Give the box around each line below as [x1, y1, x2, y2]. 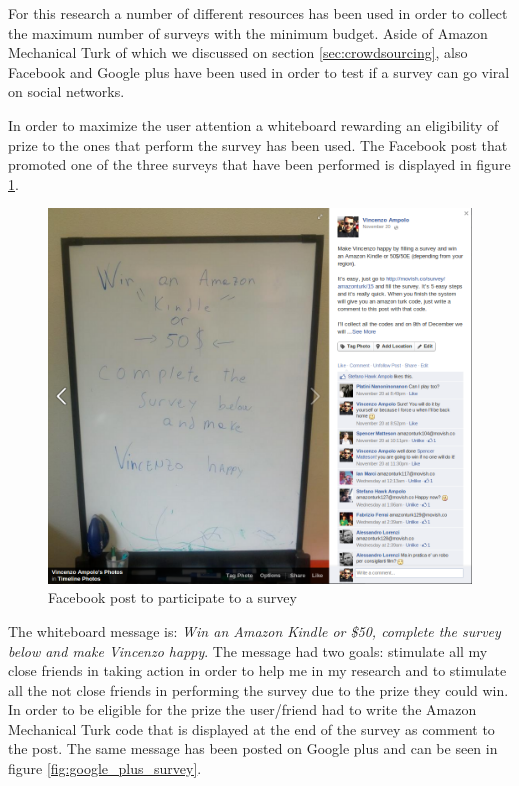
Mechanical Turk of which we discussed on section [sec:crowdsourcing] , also [8, 42, 468, 63]
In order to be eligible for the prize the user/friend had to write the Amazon [8, 699, 477, 720]
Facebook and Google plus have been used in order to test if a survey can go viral [8, 61, 510, 82]
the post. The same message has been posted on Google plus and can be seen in [8, 738, 498, 759]
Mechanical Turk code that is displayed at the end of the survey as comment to [8, 718, 495, 739]
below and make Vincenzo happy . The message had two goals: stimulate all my [8, 640, 488, 661]
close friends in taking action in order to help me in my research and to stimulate [8, 660, 507, 681]
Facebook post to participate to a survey [48, 587, 297, 608]
